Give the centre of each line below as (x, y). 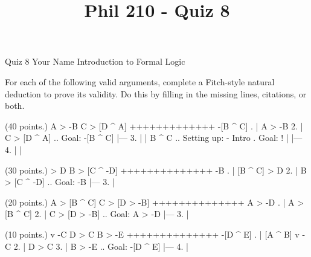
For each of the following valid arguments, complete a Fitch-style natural (140, 81)
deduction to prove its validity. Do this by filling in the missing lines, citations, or (156, 93)
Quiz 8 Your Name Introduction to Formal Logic (95, 61)
